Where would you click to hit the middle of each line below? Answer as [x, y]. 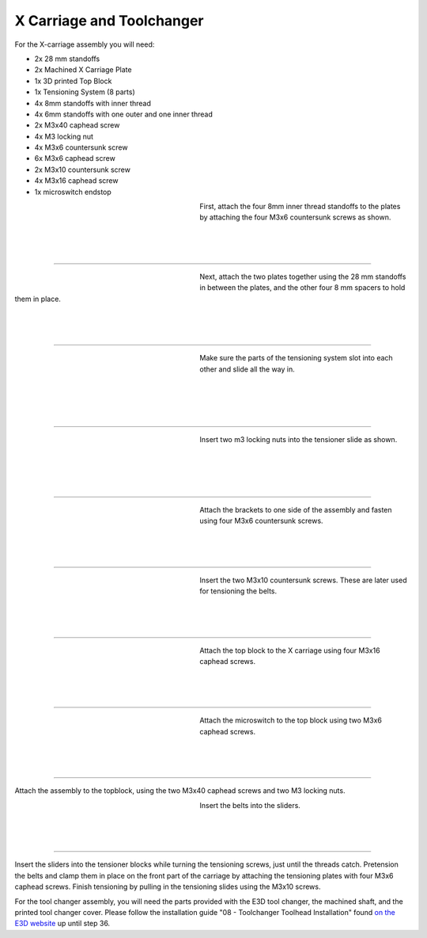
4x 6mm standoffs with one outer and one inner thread [123, 114]
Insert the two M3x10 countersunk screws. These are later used [303, 580]
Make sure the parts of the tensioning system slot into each [296, 358]
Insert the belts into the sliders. [250, 805]
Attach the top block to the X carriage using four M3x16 [290, 650]
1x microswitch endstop [73, 192]
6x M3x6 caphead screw [75, 158]
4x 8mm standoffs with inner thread [93, 103]
